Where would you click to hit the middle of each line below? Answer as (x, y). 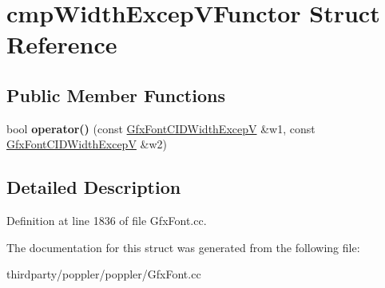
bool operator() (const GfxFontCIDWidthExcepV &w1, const (161, 128)
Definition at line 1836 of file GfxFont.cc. (107, 221)
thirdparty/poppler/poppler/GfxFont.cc (104, 274)
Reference (62, 44)
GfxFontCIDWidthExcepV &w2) (87, 144)
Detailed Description (94, 187)
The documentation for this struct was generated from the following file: (183, 247)
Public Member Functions (116, 95)
